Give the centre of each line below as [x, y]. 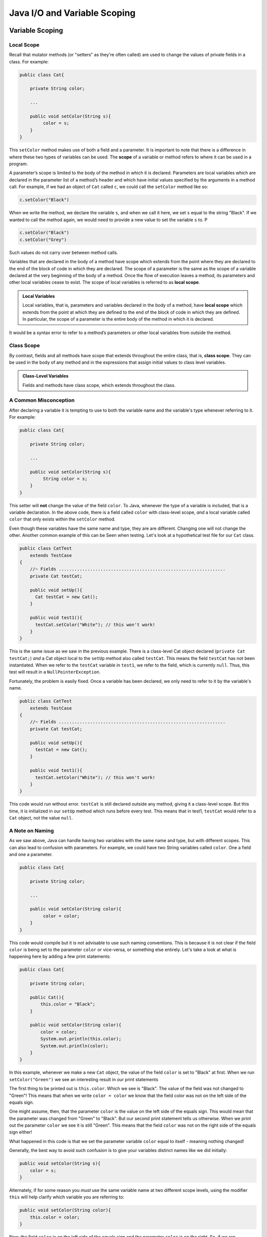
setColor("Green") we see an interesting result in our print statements [84, 1079]
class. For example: [29, 61]
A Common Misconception [42, 400]
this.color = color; [55, 1217]
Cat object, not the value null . [41, 818]
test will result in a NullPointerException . [55, 672]
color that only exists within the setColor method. [62, 519]
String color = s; [65, 478]
